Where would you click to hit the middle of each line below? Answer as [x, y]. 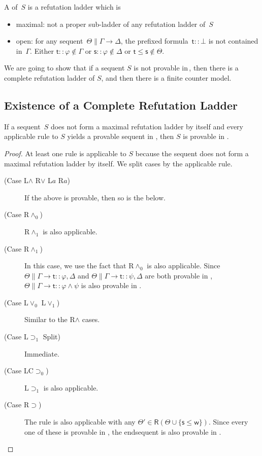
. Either [42, 50]
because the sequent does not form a [192, 153]
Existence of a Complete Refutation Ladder [121, 105]
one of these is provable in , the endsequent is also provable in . [123, 431]
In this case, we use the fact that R [79, 266]
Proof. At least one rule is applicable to [65, 153]
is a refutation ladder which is [74, 7]
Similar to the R [50, 319]
